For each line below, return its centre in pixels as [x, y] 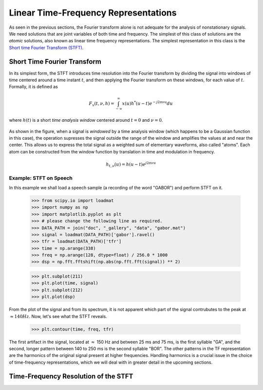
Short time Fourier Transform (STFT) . [46, 47]
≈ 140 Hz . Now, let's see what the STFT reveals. [58, 316]
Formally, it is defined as [33, 87]
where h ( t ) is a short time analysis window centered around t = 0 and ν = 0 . [86, 120]
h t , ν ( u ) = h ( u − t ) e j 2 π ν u [131, 164]
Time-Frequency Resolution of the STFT [71, 376]
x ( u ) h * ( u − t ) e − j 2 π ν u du [147, 103]
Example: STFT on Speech [41, 178]
